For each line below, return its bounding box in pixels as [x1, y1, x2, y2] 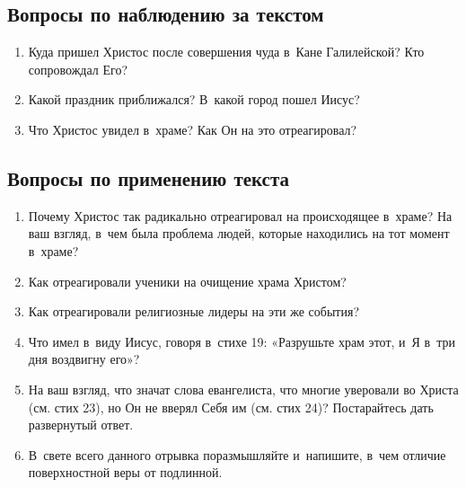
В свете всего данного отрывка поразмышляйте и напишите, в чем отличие [28, 445, 446, 464]
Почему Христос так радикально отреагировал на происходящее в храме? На [28, 206, 453, 225]
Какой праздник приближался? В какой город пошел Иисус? [28, 90, 360, 109]
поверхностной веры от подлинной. [28, 463, 223, 482]
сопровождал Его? [28, 59, 128, 78]
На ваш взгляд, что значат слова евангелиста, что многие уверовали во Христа [28, 379, 459, 398]
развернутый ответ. [28, 415, 134, 434]
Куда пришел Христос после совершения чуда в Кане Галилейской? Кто [28, 42, 425, 61]
